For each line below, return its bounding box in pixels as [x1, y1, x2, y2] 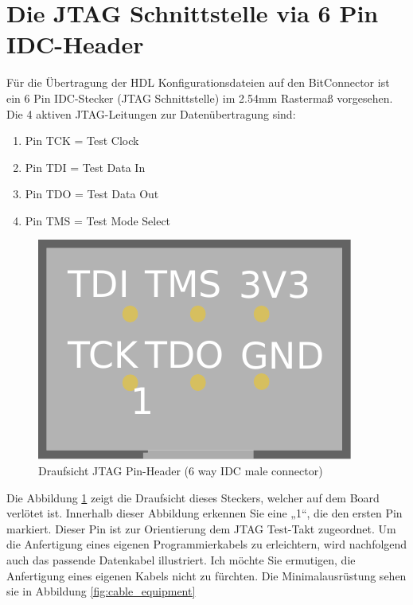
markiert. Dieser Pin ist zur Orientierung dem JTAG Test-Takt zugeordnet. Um [6, 520, 396, 537]
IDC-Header [6, 28, 144, 60]
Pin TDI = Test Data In [25, 158, 146, 175]
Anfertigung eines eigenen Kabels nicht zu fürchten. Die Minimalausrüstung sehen [6, 567, 407, 584]
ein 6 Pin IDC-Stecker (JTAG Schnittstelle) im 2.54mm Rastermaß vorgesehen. [6, 89, 393, 106]
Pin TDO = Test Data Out [25, 185, 159, 202]
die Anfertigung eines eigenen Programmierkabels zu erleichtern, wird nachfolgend [6, 536, 407, 552]
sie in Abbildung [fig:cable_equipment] [6, 583, 196, 599]
